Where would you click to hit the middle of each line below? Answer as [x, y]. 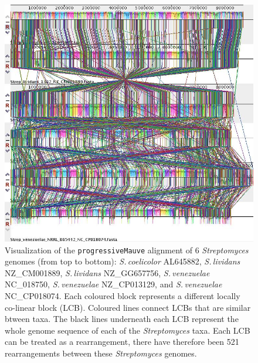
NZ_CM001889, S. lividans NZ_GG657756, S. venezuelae [107, 272]
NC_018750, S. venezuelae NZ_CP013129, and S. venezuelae [113, 284]
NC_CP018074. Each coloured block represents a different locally [123, 296]
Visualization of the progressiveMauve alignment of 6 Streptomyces [127, 250]
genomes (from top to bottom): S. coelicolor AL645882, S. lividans [123, 261]
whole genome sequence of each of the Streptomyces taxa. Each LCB [128, 330]
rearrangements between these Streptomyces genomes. [101, 353]
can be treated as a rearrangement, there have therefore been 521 [122, 342]
